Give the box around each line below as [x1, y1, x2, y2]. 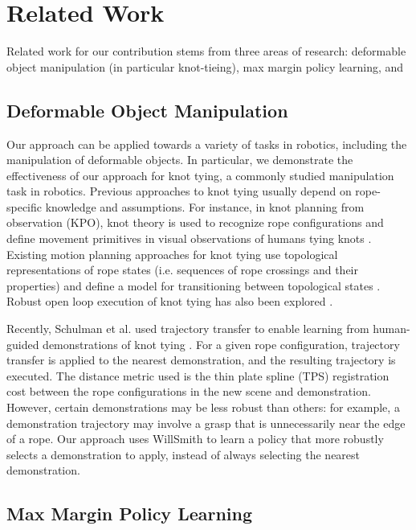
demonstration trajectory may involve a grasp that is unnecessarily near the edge [6, 414, 406, 431]
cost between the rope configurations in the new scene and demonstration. [6, 383, 371, 400]
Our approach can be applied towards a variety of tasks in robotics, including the [6, 135, 407, 152]
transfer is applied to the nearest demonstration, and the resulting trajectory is [6, 351, 396, 368]
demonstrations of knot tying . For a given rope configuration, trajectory [43, 335, 400, 352]
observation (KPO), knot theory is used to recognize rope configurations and [6, 214, 384, 231]
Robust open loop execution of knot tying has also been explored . [6, 293, 333, 310]
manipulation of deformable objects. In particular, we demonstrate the [6, 151, 353, 168]
